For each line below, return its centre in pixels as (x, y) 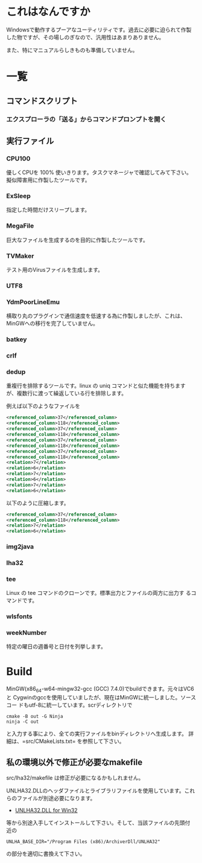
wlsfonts (19, 617)
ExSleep (19, 196)
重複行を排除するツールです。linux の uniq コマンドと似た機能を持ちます (96, 386)
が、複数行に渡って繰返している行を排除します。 (67, 393)
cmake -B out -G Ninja (35, 717)
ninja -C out (23, 722)
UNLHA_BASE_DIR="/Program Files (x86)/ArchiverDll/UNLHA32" (84, 842)
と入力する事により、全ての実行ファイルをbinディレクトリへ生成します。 (97, 734)
